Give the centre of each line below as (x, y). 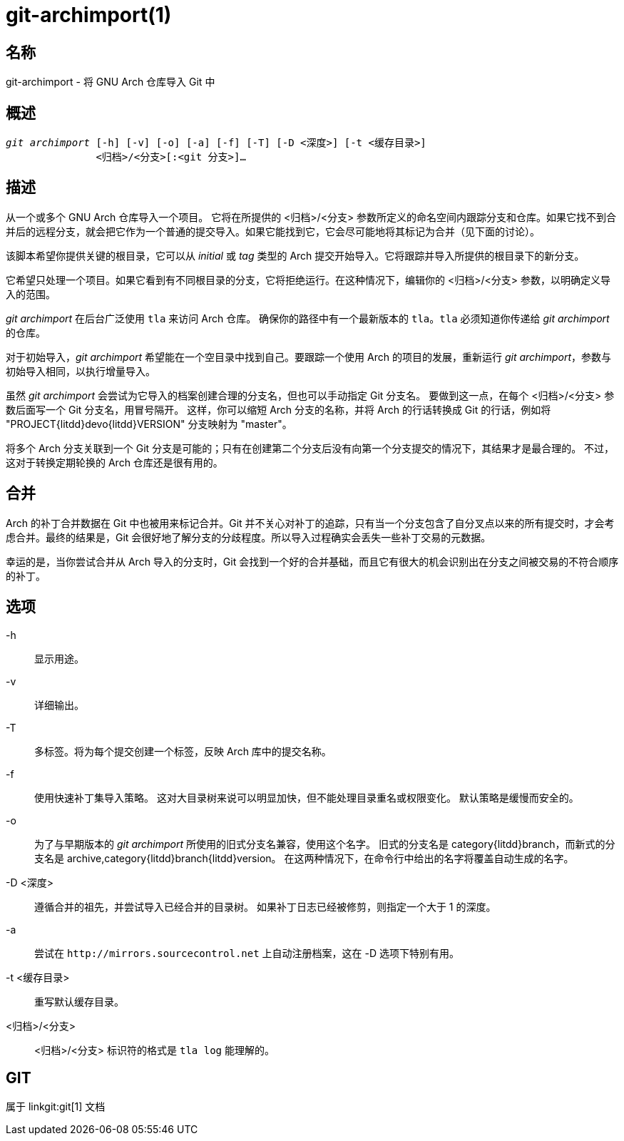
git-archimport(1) (89, 15)
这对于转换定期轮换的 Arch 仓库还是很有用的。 (114, 462)
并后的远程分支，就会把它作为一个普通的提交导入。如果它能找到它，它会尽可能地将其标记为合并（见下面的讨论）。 (273, 231)
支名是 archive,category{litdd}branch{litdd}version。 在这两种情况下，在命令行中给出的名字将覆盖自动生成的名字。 (304, 858)
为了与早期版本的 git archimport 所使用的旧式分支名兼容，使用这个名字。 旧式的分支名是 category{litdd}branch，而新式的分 (325, 844)
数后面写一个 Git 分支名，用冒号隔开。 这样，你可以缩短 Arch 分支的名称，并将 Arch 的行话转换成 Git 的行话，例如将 (278, 409)
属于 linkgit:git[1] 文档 (56, 1107)
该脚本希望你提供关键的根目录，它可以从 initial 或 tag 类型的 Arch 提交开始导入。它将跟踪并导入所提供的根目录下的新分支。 (295, 255)
